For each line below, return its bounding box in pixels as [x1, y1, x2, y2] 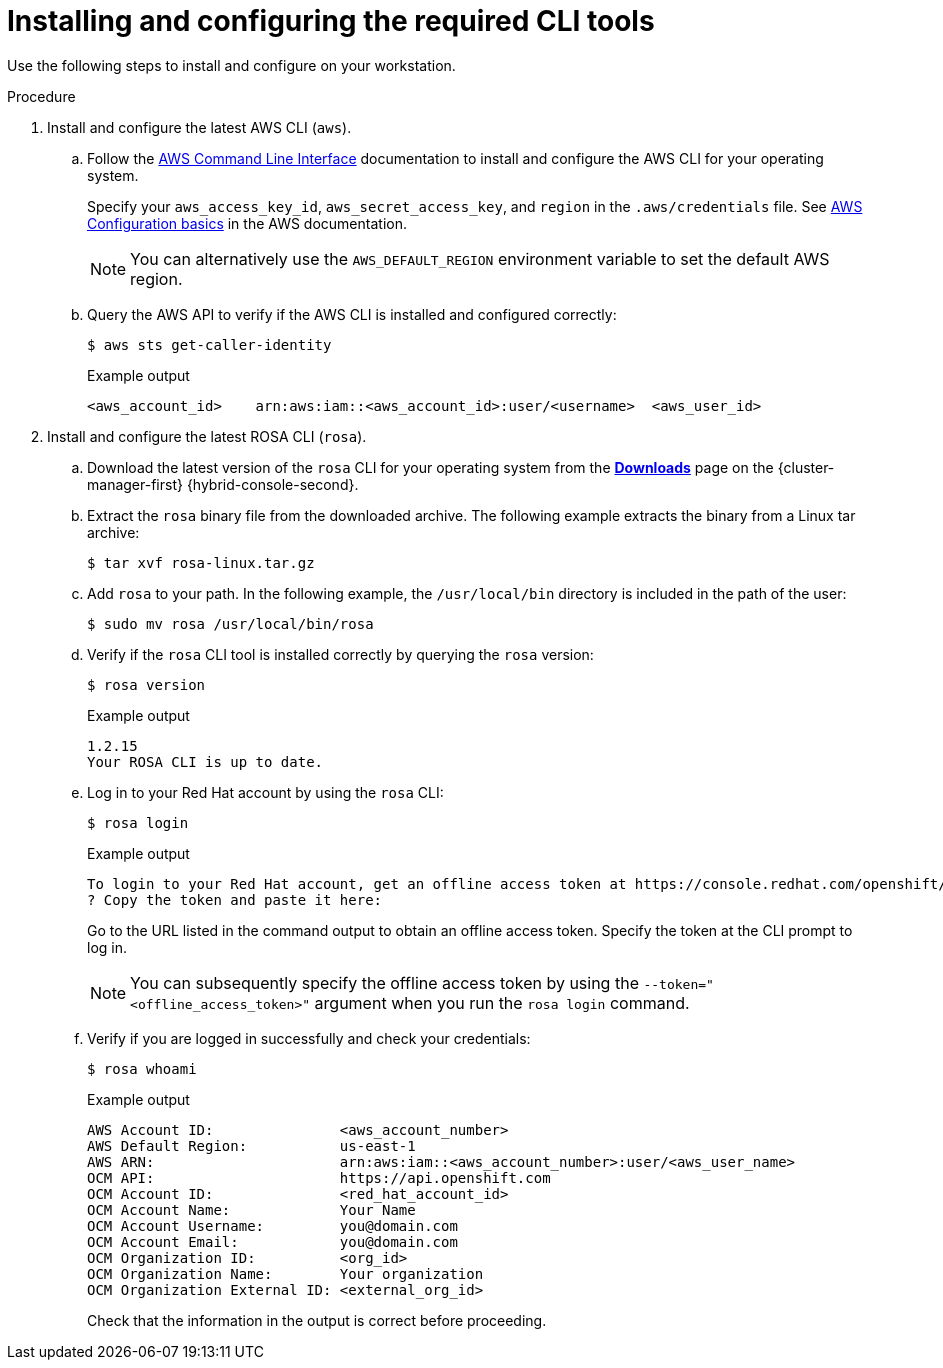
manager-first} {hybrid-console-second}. [87, 475, 359, 493]
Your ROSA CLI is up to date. [87, 753, 324, 770]
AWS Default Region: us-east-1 [87, 1137, 416, 1154]
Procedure [7, 87, 76, 105]
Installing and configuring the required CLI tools [7, 4, 655, 38]
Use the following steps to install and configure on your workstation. [7, 56, 456, 74]
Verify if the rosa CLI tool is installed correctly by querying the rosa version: [87, 645, 594, 663]
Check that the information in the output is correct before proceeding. [87, 1311, 547, 1329]
